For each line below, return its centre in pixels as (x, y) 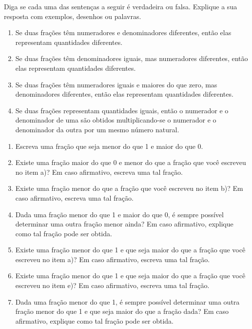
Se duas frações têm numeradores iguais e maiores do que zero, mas (116, 84)
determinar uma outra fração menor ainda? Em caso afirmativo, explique (124, 224)
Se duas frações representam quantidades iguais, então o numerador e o (122, 110)
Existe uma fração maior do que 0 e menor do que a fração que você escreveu (131, 162)
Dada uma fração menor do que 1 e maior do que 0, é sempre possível (119, 214)
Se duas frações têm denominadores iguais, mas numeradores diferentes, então (132, 58)
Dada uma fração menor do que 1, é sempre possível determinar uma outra (127, 301)
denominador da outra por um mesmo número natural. (97, 129)
